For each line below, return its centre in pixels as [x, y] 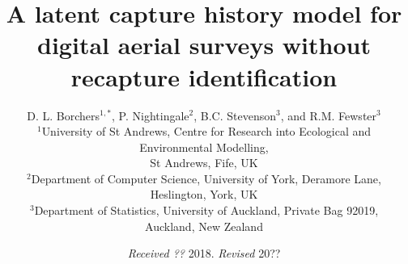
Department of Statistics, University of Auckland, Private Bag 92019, [206, 210]
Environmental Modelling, [204, 147]
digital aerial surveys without [204, 45]
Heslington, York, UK [204, 194]
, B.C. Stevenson [235, 115]
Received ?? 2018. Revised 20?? [204, 253]
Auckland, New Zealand [204, 226]
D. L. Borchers [64, 115]
